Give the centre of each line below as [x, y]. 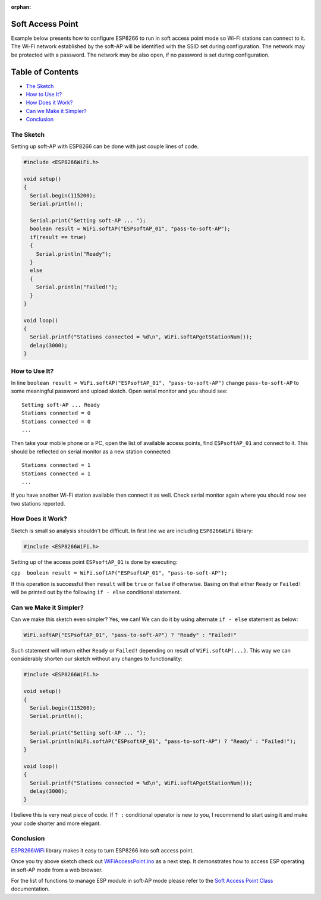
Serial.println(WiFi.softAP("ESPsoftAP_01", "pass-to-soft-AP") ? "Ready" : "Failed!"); [163, 741]
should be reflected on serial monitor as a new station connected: [91, 451]
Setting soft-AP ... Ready [61, 405]
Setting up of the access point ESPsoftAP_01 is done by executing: [94, 562]
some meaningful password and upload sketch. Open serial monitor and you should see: [119, 391]
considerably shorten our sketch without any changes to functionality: [97, 659]
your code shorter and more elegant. [56, 823]
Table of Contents [45, 72]
